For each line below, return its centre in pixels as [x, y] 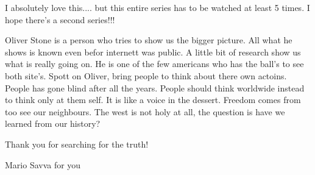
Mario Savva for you [43, 164]
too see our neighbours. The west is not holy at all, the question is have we [145, 111]
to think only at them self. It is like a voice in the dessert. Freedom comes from [153, 100]
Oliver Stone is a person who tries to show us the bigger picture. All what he [149, 40]
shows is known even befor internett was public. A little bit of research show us [153, 52]
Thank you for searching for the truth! [77, 144]
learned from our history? [53, 123]
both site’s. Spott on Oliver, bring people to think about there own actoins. [146, 75]
